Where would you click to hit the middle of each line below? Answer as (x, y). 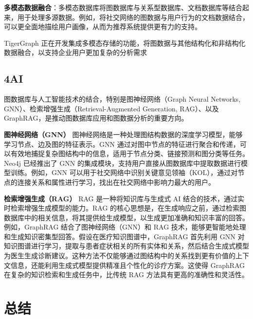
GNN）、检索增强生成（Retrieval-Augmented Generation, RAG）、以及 (111, 108)
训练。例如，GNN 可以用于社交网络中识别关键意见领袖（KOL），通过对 (124, 172)
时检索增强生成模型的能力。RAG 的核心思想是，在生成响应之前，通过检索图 (125, 208)
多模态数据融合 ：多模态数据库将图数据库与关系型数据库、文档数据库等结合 (123, 7)
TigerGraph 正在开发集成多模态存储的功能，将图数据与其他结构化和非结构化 (125, 43)
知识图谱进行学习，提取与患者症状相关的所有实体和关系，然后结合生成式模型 (126, 246)
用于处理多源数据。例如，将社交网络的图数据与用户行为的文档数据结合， (133, 17)
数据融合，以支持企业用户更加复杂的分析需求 (75, 52)
